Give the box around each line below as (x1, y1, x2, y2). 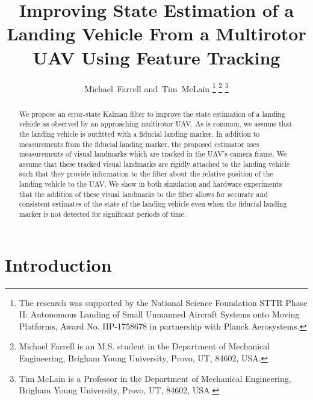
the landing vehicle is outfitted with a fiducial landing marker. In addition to (19, 128, 260, 139)
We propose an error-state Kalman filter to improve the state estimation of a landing (19, 108, 285, 119)
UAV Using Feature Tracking (33, 45, 280, 69)
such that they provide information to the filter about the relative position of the (19, 169, 273, 179)
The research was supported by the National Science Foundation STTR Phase (19, 296, 308, 308)
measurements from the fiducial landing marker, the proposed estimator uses (19, 139, 259, 149)
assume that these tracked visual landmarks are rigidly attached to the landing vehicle (19, 158, 290, 169)
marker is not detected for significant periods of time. (19, 209, 187, 219)
